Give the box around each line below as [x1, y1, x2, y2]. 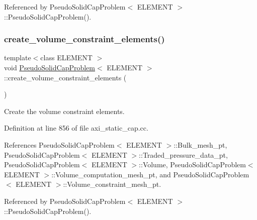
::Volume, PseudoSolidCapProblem [139, 159, 246, 170]
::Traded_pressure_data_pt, [139, 149, 228, 160]
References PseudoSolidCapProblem [4, 139, 115, 150]
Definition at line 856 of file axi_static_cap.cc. [4, 123, 148, 133]
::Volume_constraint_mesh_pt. [63, 179, 161, 189]
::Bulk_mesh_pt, [174, 139, 227, 150]
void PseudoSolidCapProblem [4, 62, 95, 72]
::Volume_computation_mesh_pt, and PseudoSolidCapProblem [51, 169, 249, 179]
